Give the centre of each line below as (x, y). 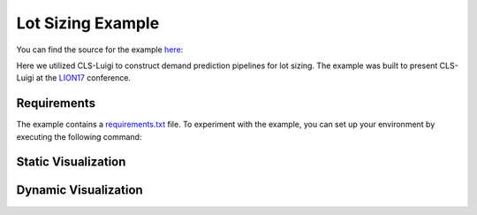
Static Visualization (71, 162)
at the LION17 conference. (83, 78)
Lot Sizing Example (88, 23)
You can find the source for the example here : (100, 50)
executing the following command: (79, 136)
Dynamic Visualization (79, 190)
